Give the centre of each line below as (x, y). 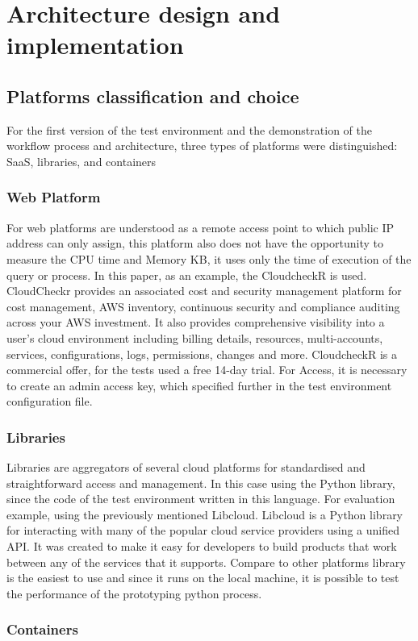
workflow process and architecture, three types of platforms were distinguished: (202, 146)
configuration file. (50, 401)
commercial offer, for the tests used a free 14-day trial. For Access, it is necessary (207, 370)
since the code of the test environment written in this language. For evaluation (201, 499)
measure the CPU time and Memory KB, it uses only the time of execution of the (209, 258)
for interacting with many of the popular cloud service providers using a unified (203, 530)
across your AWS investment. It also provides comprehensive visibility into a (196, 322)
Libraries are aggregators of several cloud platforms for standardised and (186, 467)
